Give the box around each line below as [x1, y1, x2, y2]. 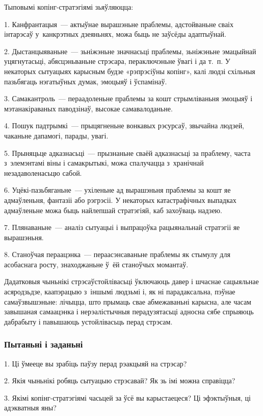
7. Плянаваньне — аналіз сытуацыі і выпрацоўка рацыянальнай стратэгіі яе [4, 222, 240, 233]
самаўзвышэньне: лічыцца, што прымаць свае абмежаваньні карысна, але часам [4, 296, 251, 307]
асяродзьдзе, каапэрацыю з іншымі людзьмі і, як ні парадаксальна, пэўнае [4, 286, 235, 297]
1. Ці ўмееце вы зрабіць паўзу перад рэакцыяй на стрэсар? [4, 358, 187, 368]
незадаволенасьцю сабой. [4, 167, 82, 178]
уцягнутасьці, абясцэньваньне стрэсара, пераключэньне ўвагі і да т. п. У [4, 56, 230, 66]
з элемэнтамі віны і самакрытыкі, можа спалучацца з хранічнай [4, 157, 204, 168]
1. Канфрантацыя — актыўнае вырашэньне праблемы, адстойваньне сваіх [4, 18, 233, 29]
